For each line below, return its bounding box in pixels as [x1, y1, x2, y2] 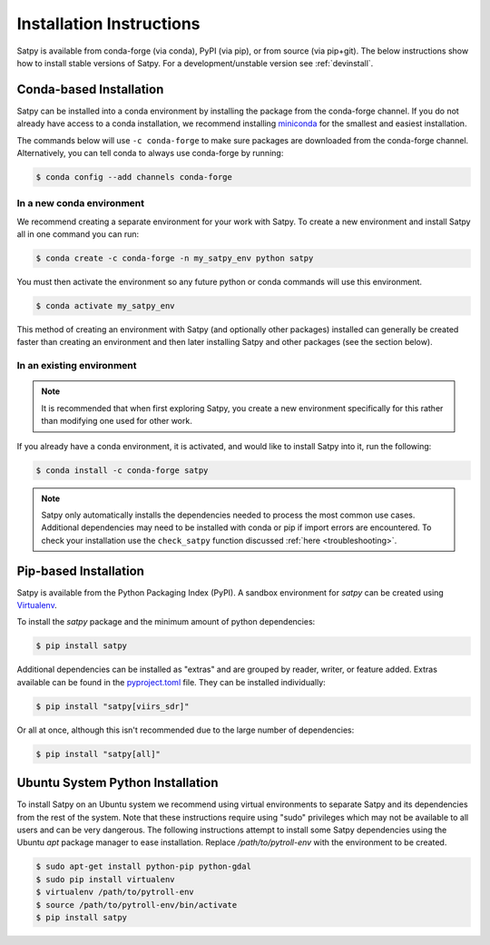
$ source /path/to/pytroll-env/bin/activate [35, 900, 238, 910]
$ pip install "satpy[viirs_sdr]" [35, 701, 190, 712]
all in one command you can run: [16, 229, 140, 240]
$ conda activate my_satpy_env [35, 300, 176, 311]
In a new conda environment [16, 197, 145, 210]
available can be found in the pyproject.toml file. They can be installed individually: [16, 676, 326, 687]
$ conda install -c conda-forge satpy [35, 465, 209, 476]
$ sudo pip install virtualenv [35, 874, 176, 884]
